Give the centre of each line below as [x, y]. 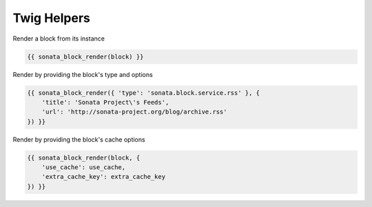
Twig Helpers [52, 18]
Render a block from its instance [59, 39]
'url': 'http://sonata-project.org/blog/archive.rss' [134, 112]
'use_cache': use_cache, [84, 167]
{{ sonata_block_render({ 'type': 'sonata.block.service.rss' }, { [144, 92]
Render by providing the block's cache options [79, 139]
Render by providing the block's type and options [83, 74]
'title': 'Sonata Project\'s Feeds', [105, 102]
